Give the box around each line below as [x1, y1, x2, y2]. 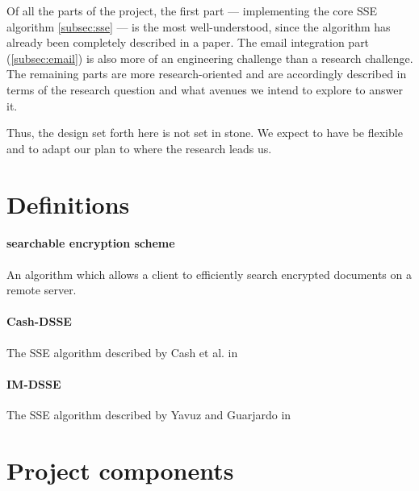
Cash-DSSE [6, 313, 72, 330]
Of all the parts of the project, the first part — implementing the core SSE [6, 2, 378, 19]
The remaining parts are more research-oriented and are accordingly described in [6, 65, 407, 82]
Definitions [6, 187, 130, 220]
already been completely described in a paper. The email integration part [6, 34, 370, 51]
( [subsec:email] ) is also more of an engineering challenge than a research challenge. [6, 49, 413, 66]
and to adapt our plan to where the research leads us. [6, 139, 272, 156]
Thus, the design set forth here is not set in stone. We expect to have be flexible [6, 124, 403, 141]
